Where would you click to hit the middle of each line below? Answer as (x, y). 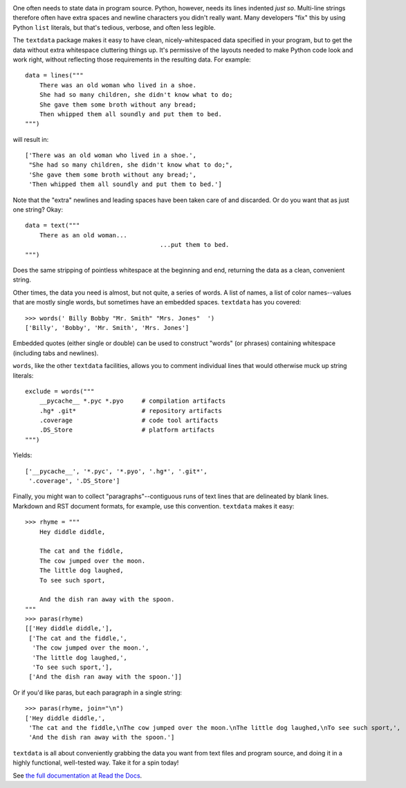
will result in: (31, 139)
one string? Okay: (38, 210)
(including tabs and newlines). (56, 353)
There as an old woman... (83, 235)
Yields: (22, 455)
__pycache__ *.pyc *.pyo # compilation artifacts (132, 401)
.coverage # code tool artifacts (129, 421)
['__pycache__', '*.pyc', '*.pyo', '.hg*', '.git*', (116, 471)
